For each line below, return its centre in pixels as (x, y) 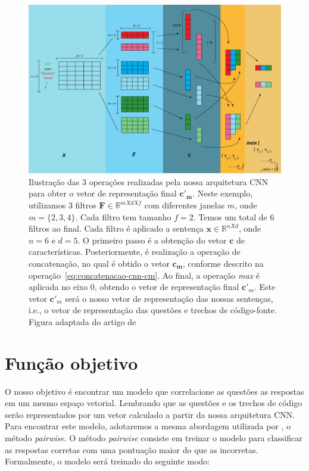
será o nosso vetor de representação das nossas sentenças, (169, 298)
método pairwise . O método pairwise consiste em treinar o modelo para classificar (154, 438)
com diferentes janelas (185, 205)
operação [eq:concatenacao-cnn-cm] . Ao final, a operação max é (144, 275)
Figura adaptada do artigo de (82, 321)
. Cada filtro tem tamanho (123, 216)
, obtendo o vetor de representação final (167, 287)
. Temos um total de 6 (234, 216)
